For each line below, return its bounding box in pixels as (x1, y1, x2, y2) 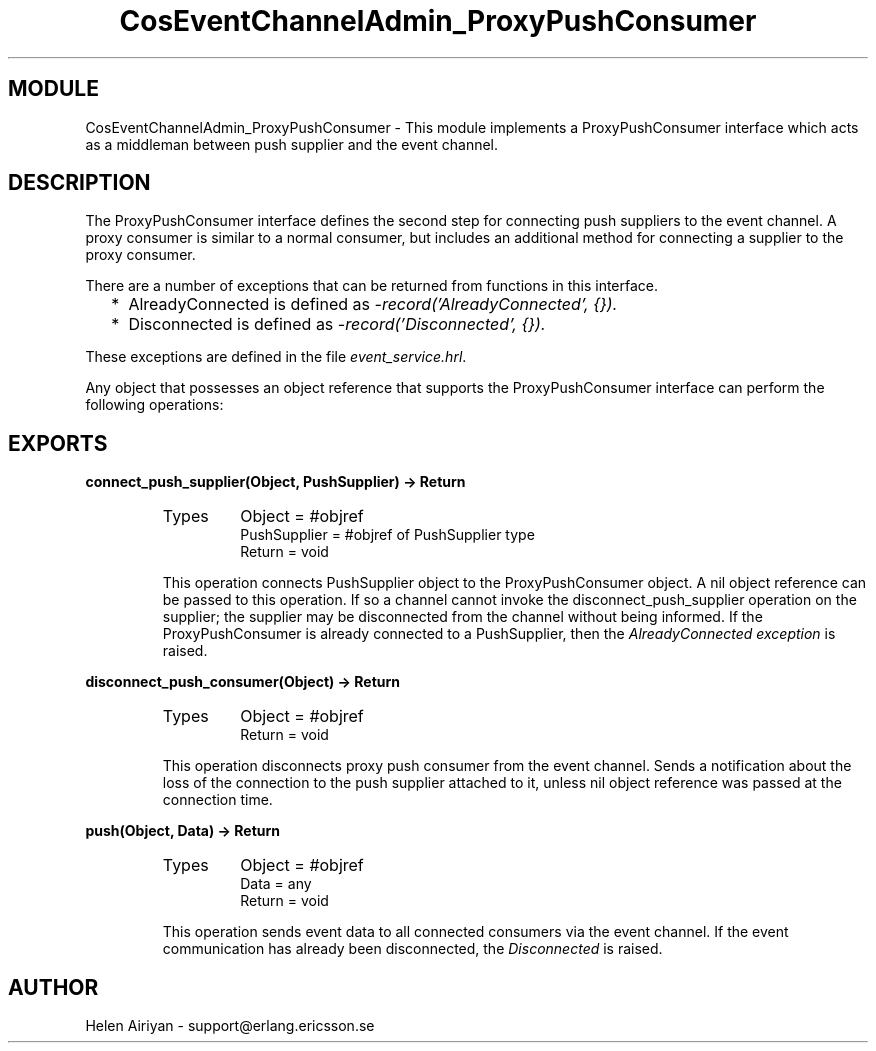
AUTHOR (8, 974, 99, 1000)
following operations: (85, 396, 224, 414)
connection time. (162, 791, 273, 809)
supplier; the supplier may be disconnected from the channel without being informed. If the (162, 608, 763, 626)
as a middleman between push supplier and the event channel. (85, 135, 499, 153)
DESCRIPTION (8, 170, 151, 196)
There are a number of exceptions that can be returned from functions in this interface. (85, 277, 659, 295)
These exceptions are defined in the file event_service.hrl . (85, 348, 467, 366)
